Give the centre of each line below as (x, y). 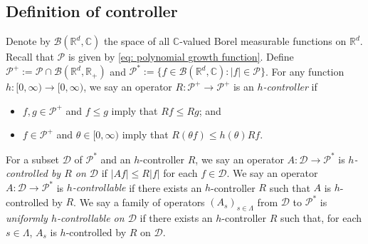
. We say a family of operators (139, 202)
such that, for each (321, 218)
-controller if (290, 87)
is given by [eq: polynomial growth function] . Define (181, 57)
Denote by (28, 41)
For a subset (33, 159)
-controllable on (90, 218)
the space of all (137, 41)
